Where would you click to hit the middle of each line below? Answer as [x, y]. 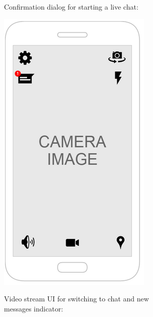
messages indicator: [34, 308]
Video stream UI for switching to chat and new [76, 299]
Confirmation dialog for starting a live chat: [71, 7]
